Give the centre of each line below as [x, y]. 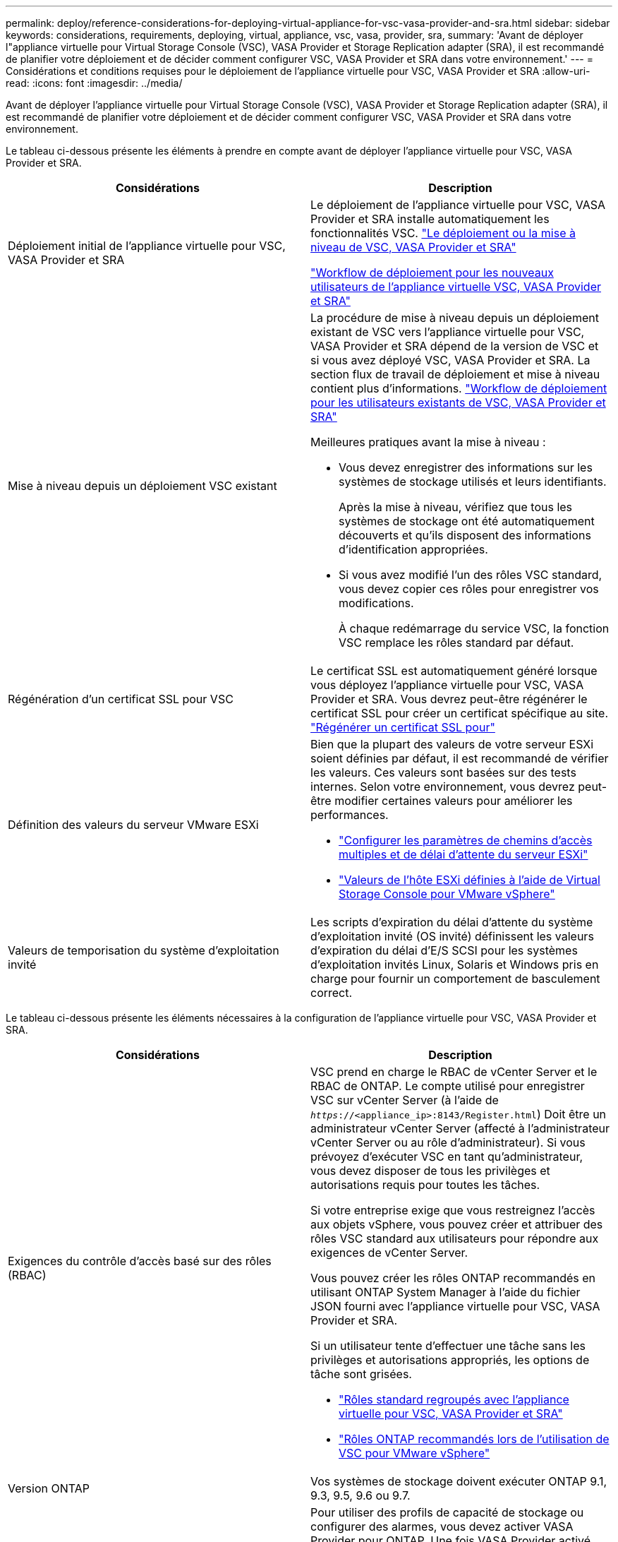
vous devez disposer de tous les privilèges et [430, 1171]
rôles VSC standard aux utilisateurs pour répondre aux [455, 1238]
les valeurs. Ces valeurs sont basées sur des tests [443, 772]
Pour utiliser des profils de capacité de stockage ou [447, 1512]
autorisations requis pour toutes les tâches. [425, 1185]
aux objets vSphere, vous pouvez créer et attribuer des [457, 1224]
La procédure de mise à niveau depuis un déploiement [455, 318]
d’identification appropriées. [413, 549]
